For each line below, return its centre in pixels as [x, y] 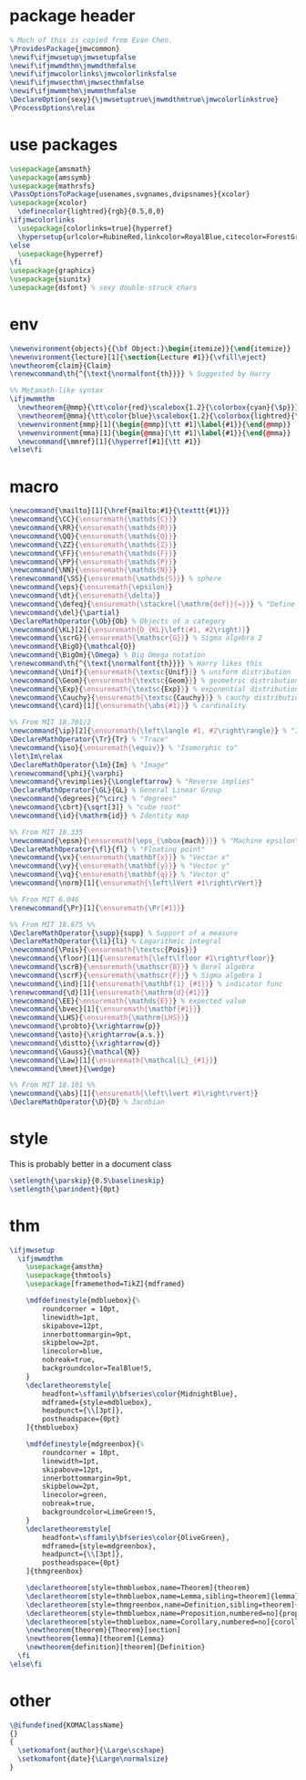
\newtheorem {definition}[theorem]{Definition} [116, 1648]
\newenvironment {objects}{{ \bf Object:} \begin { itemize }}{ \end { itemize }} [150, 349]
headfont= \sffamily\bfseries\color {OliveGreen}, [136, 1537]
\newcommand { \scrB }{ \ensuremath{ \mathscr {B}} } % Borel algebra [132, 967]
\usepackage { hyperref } [61, 254]
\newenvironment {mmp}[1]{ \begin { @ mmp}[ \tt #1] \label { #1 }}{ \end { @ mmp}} [154, 424]
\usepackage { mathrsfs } [52, 186]
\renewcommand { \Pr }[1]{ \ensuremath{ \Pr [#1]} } [97, 908]
